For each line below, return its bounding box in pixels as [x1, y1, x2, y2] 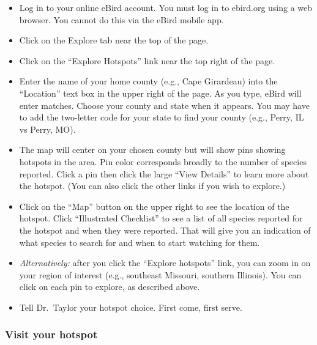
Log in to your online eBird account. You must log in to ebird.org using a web [19, 1, 313, 13]
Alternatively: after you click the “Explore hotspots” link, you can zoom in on [19, 256, 311, 269]
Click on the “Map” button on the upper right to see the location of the [19, 199, 289, 212]
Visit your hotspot [5, 327, 98, 342]
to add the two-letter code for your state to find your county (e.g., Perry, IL [19, 111, 304, 124]
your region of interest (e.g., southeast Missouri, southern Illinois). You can [19, 268, 302, 281]
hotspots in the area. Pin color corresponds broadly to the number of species [19, 155, 307, 168]
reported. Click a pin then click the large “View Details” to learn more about [19, 167, 309, 180]
